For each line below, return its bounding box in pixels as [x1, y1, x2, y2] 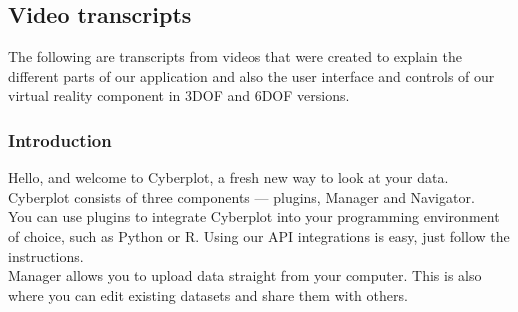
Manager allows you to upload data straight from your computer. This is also [8, 265, 482, 286]
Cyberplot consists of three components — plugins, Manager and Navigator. [8, 186, 475, 207]
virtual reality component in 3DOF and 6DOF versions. [8, 85, 350, 106]
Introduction [8, 127, 112, 152]
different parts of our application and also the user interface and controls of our [8, 65, 495, 86]
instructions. [8, 245, 84, 266]
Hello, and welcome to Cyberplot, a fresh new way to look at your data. [8, 167, 449, 188]
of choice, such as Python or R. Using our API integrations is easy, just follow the [8, 225, 510, 246]
